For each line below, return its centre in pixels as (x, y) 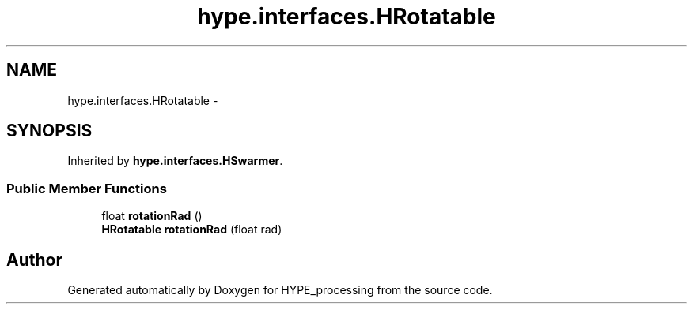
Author (34, 260)
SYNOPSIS (49, 131)
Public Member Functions (87, 188)
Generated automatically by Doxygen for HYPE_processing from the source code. (280, 290)
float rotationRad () (152, 216)
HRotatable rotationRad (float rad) (192, 230)
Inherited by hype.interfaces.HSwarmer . (175, 161)
